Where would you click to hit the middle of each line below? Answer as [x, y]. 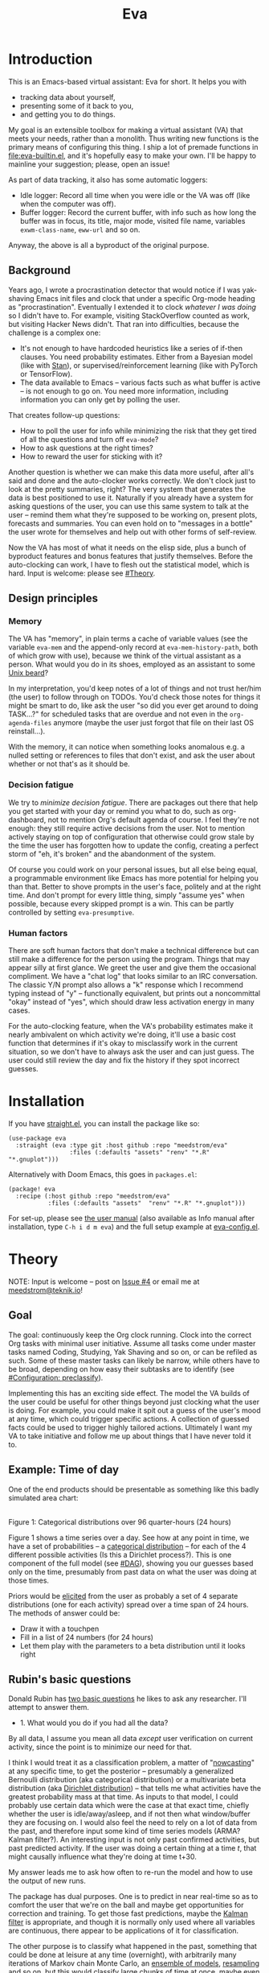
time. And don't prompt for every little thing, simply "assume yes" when [126, 895]
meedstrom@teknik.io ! [45, 1290]
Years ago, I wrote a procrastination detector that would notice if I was [124, 290]
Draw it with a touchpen [59, 1628]
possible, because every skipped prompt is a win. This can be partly [121, 903]
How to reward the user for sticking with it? [91, 456]
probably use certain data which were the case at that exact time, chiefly [129, 1806]
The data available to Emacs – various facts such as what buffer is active [140, 382]
